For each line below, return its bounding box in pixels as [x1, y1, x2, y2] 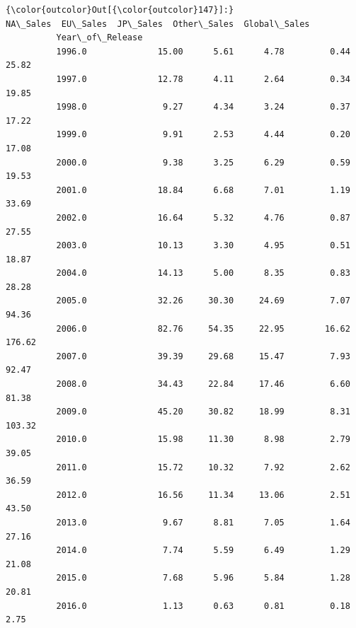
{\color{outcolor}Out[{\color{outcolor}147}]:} [6, 5, 234, 15]
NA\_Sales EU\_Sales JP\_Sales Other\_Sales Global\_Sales [6, 18, 310, 29]
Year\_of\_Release [56, 33, 143, 43]
